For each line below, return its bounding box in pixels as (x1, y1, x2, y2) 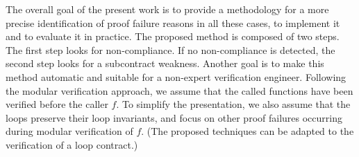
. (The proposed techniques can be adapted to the (141, 124, 354, 138)
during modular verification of (6, 124, 133, 138)
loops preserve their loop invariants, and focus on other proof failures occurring (6, 110, 342, 124)
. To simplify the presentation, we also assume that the (116, 97, 351, 111)
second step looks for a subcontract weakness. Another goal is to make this (6, 56, 324, 71)
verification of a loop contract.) (6, 137, 138, 151)
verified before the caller (6, 97, 108, 111)
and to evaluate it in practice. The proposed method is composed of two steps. (6, 29, 340, 44)
